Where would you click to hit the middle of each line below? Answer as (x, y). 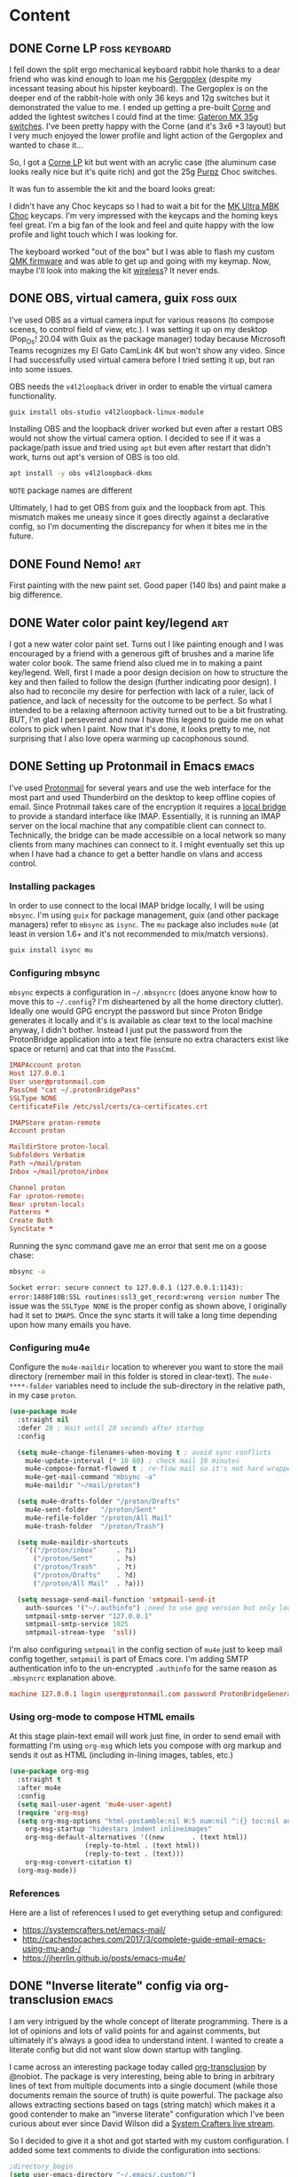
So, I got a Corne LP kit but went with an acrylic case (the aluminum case (143, 162)
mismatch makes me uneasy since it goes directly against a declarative (139, 517)
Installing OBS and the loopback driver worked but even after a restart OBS (146, 429)
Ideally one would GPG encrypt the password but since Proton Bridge (136, 1011)
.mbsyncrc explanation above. (63, 1678)
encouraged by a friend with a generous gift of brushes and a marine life (142, 653)
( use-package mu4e (43, 1412)
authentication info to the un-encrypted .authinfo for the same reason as (143, 1669)
